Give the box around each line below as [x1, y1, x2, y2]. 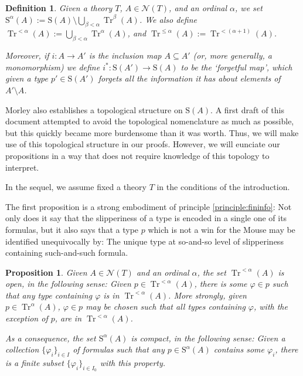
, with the [253, 300, 288, 313]
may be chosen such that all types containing [86, 300, 246, 313]
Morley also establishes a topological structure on [5, 103, 183, 116]
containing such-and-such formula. [5, 246, 128, 259]
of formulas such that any [73, 343, 165, 355]
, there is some [194, 277, 247, 290]
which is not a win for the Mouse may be [148, 223, 295, 235]
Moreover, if [5, 49, 49, 62]
